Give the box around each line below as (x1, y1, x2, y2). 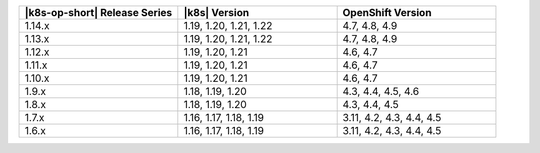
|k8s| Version (183, 6, 250, 19)
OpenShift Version (342, 6, 432, 19)
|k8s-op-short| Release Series (24, 6, 173, 19)
